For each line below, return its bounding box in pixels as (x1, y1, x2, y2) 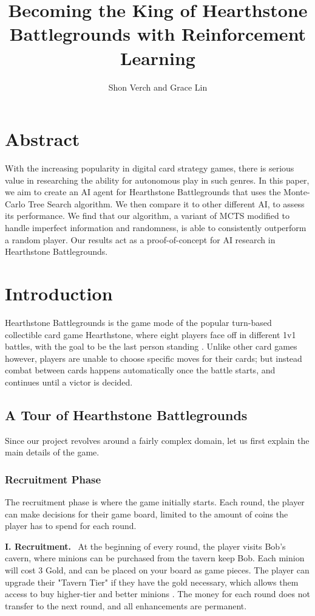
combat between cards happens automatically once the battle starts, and (5, 364, 276, 376)
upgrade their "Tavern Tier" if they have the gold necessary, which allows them (5, 575, 299, 588)
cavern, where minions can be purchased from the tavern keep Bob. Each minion (5, 552, 305, 564)
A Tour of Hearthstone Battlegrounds (5, 405, 248, 424)
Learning (120, 45, 195, 70)
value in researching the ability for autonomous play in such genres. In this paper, (5, 173, 310, 186)
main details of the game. (5, 446, 100, 459)
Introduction (5, 280, 113, 305)
